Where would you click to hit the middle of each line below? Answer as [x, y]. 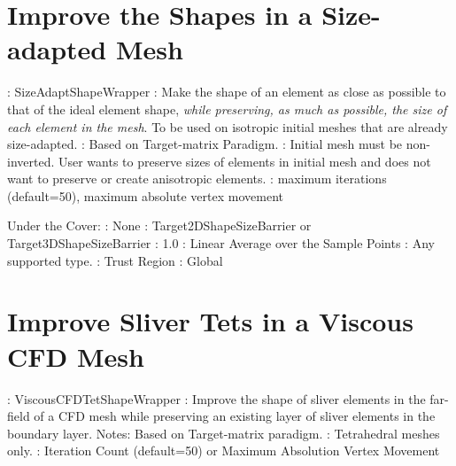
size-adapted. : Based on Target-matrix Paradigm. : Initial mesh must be [205, 144]
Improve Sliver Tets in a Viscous [210, 321]
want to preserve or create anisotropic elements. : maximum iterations [197, 179]
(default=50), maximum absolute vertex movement [145, 195]
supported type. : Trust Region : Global [115, 260]
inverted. [31, 161]
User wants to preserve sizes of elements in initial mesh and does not [244, 161]
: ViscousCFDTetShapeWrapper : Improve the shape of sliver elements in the [216, 398]
